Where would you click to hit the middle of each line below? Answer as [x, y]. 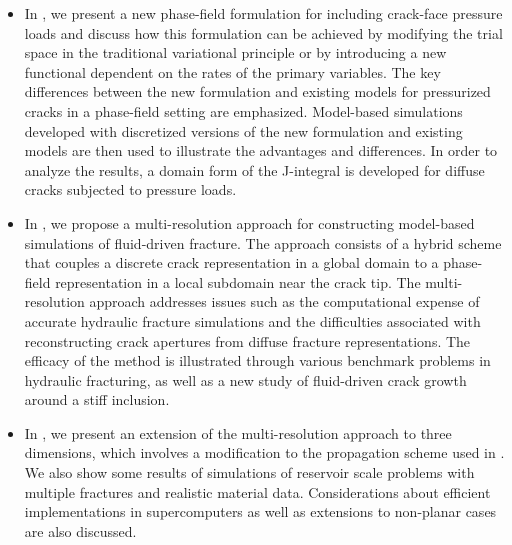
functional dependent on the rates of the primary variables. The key [232, 71]
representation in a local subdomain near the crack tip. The [238, 281]
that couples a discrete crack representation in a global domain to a [231, 262]
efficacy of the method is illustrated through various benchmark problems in [257, 360]
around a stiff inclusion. [97, 399]
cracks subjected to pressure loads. [130, 189]
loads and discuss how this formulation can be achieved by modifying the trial [263, 32]
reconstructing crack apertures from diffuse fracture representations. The [247, 340]
